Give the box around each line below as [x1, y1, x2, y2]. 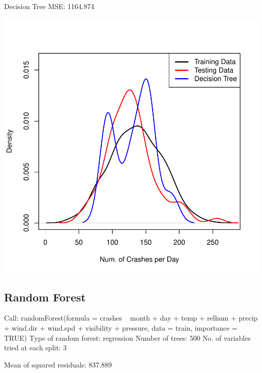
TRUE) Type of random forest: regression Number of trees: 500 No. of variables [4, 332, 251, 343]
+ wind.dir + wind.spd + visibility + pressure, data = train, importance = [4, 322, 237, 333]
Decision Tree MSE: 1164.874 [4, 1, 95, 11]
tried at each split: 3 [4, 342, 67, 353]
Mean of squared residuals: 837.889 [4, 359, 112, 369]
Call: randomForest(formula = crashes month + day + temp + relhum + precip [4, 313, 258, 323]
